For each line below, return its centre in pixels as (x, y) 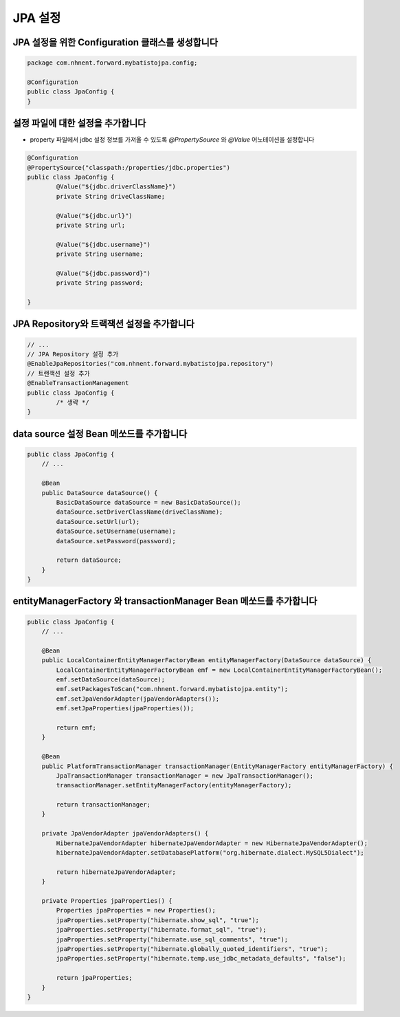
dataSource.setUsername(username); (116, 532)
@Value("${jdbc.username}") (103, 244)
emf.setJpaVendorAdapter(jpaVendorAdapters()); (138, 699)
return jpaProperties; (95, 978)
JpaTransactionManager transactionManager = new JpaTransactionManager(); (185, 776)
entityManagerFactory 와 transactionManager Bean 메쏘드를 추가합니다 (165, 601)
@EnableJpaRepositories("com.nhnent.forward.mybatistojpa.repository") (151, 364)
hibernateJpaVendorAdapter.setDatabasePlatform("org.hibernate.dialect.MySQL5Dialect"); (210, 853)
